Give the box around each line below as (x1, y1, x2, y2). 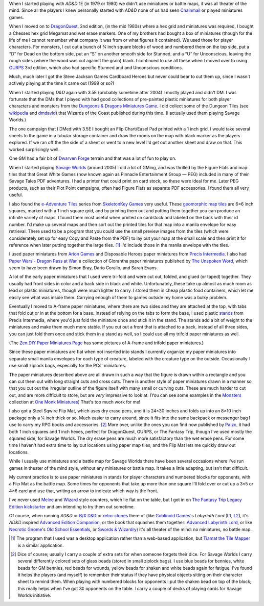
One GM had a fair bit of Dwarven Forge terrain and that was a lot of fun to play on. (9, 155, 176, 161)
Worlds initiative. (18, 592, 51, 598)
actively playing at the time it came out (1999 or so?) (9, 80, 115, 86)
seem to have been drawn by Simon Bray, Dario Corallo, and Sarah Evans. (9, 265, 158, 271)
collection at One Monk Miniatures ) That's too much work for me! (9, 399, 141, 405)
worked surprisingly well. (9, 146, 60, 152)
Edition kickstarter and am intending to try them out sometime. (9, 504, 135, 509)
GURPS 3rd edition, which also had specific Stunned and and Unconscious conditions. (9, 64, 183, 71)
